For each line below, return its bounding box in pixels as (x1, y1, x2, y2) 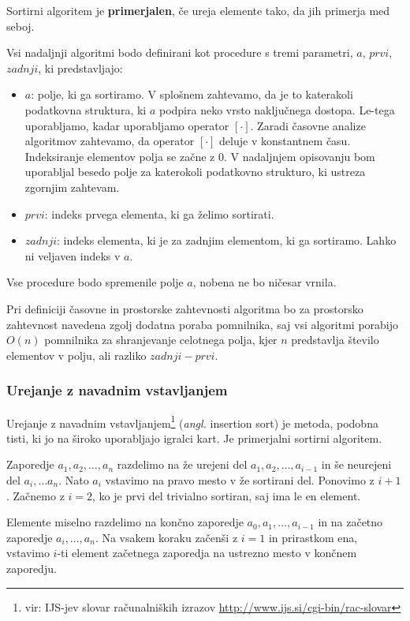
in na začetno (318, 514, 383, 530)
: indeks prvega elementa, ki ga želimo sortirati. (44, 205, 274, 222)
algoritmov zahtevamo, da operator (24, 133, 195, 149)
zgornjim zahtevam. (24, 178, 120, 195)
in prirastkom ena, (268, 529, 358, 545)
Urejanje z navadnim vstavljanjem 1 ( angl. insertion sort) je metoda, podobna (6, 412, 378, 431)
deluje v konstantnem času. (219, 133, 351, 149)
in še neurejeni (321, 456, 392, 473)
